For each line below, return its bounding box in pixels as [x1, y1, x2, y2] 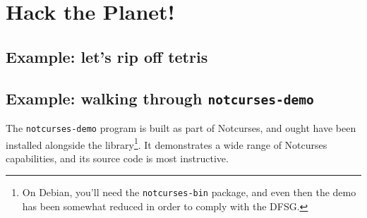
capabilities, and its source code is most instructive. [6, 150, 229, 165]
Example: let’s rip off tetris [6, 45, 208, 67]
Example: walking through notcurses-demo [6, 87, 314, 109]
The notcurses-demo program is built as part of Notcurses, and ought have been [6, 120, 356, 135]
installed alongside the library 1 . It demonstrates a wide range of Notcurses [6, 135, 327, 152]
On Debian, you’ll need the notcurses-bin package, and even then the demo [22, 185, 356, 200]
